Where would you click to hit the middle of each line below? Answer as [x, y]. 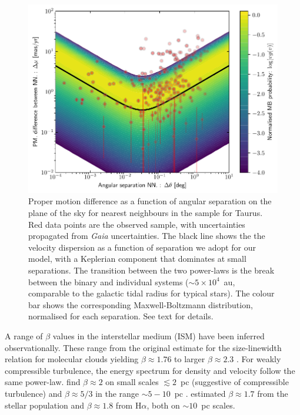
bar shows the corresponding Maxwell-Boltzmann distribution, [141, 304]
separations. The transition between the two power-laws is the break [151, 270]
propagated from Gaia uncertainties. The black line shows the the [147, 236]
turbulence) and [34, 393]
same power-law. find [43, 382]
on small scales [132, 382]
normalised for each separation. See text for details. [121, 316]
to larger [190, 359]
